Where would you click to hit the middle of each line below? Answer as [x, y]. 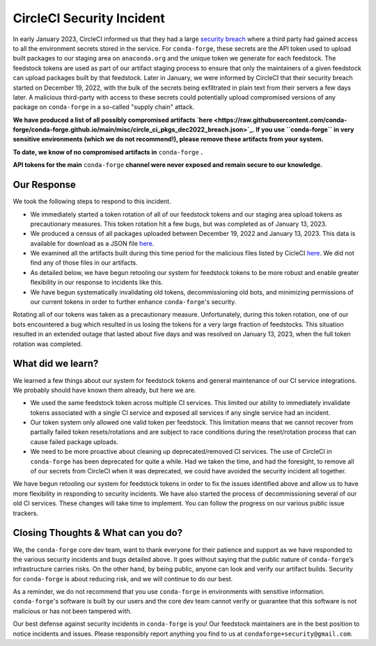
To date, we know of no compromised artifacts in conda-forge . [108, 152]
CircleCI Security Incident [89, 18]
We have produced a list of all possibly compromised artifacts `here [113, 120]
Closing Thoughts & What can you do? [98, 533]
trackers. [25, 513]
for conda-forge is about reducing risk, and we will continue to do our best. [123, 578]
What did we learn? [56, 364]
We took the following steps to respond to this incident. [92, 201]
